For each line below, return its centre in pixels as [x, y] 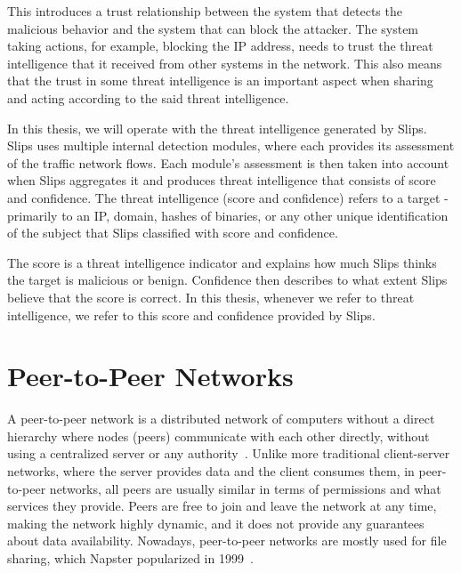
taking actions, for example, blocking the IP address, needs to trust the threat [220, 46]
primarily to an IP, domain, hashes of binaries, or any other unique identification [228, 215]
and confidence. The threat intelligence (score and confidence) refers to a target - [228, 197]
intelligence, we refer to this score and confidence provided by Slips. [191, 315]
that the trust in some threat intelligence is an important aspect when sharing [220, 81]
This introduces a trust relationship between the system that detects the [205, 11]
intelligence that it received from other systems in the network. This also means [225, 63]
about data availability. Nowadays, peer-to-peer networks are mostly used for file [227, 541]
